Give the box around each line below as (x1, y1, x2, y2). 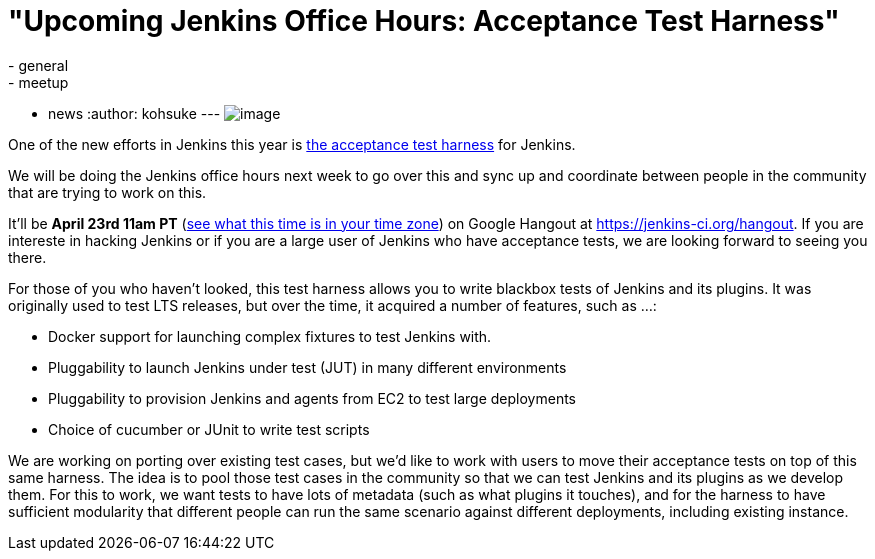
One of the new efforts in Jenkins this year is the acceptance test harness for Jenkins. (8, 135, 576, 153)
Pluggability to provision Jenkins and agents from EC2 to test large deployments (48, 389, 577, 407)
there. (8, 248, 47, 266)
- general (8, 56, 69, 74)
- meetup (8, 73, 69, 91)
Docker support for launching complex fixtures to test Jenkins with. (48, 327, 492, 345)
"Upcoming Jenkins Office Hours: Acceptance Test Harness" (8, 4, 840, 38)
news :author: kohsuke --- (48, 104, 221, 122)
